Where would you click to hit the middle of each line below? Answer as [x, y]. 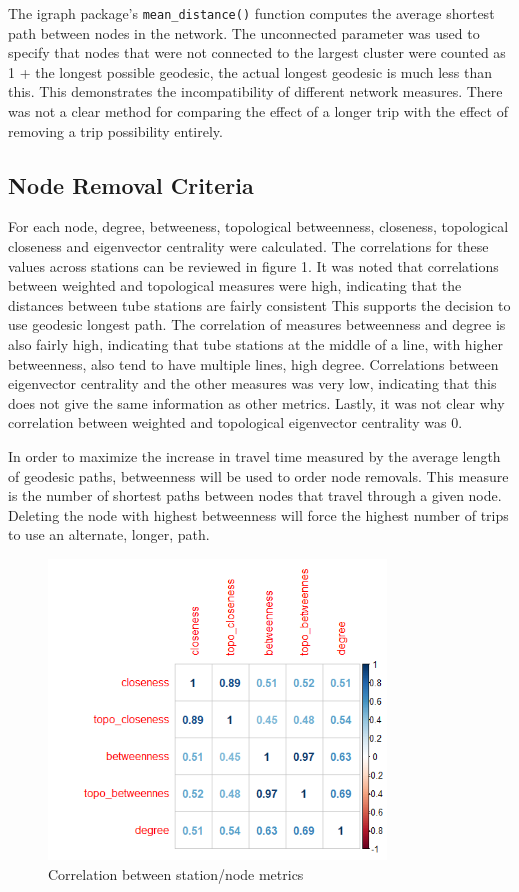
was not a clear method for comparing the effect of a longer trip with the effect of [258, 111]
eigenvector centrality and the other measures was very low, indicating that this [252, 383]
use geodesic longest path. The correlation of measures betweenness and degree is [257, 324]
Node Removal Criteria [131, 184]
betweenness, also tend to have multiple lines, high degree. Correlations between [253, 363]
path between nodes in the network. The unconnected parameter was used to [244, 32]
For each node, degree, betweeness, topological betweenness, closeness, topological [258, 226]
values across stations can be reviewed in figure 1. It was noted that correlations [253, 265]
